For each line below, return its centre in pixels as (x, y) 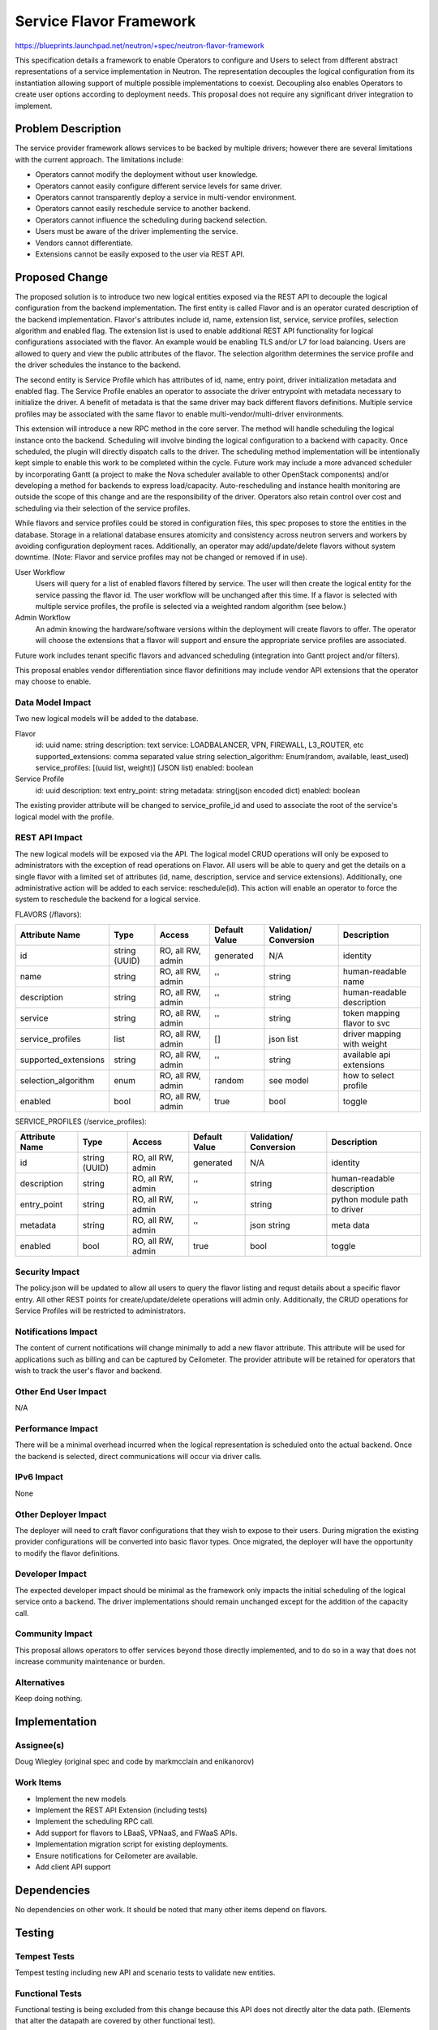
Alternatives (40, 1682)
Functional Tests (49, 1993)
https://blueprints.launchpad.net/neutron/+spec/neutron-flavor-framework (140, 45)
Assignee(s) (40, 1746)
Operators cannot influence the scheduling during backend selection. (151, 220)
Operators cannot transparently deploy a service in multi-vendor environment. (166, 197)
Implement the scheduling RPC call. (94, 1821)
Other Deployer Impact (61, 1514)
